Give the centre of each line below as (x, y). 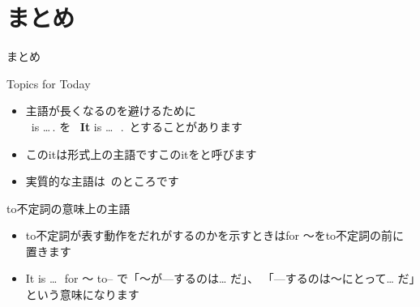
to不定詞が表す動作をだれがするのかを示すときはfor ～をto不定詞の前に (215, 235)
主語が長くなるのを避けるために (111, 111)
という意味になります (82, 294)
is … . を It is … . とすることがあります (137, 126)
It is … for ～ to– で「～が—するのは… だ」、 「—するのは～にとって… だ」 (220, 278)
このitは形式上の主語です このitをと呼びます (141, 153)
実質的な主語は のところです (102, 181)
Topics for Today (49, 83)
